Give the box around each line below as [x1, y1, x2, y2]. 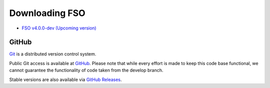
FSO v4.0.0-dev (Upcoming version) [21, 25, 97, 31]
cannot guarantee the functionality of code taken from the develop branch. [9, 67, 163, 73]
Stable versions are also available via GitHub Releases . [9, 76, 122, 82]
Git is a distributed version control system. [9, 51, 96, 57]
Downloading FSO [9, 7, 85, 18]
